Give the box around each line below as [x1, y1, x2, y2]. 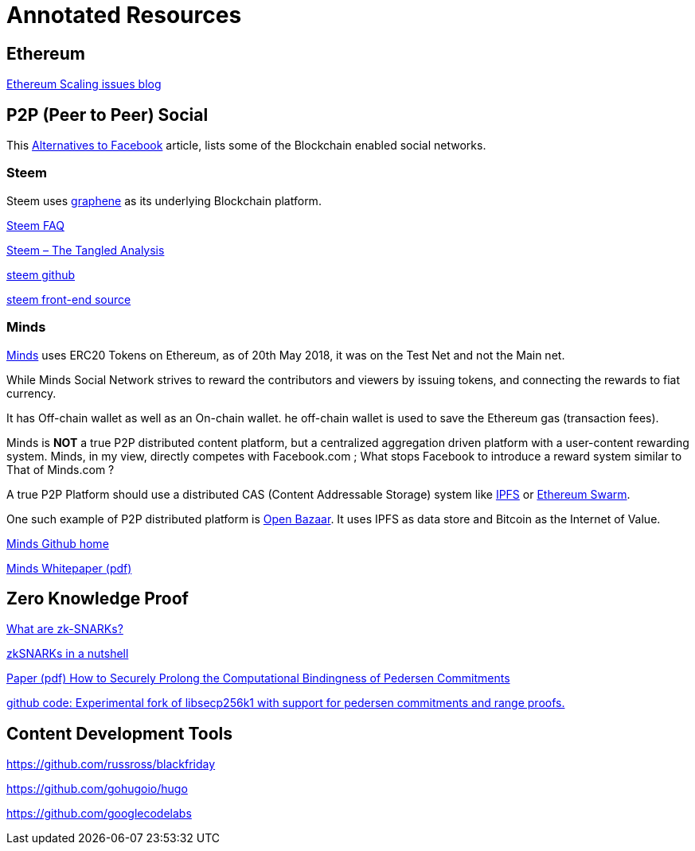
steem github [6, 267, 76, 282]
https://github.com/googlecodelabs [6, 806, 192, 821]
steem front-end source [6, 292, 131, 306]
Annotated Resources [6, 2, 242, 29]
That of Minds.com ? [6, 462, 115, 476]
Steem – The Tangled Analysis [6, 243, 165, 257]
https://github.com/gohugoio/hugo [6, 782, 188, 796]
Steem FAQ [6, 218, 64, 232]
